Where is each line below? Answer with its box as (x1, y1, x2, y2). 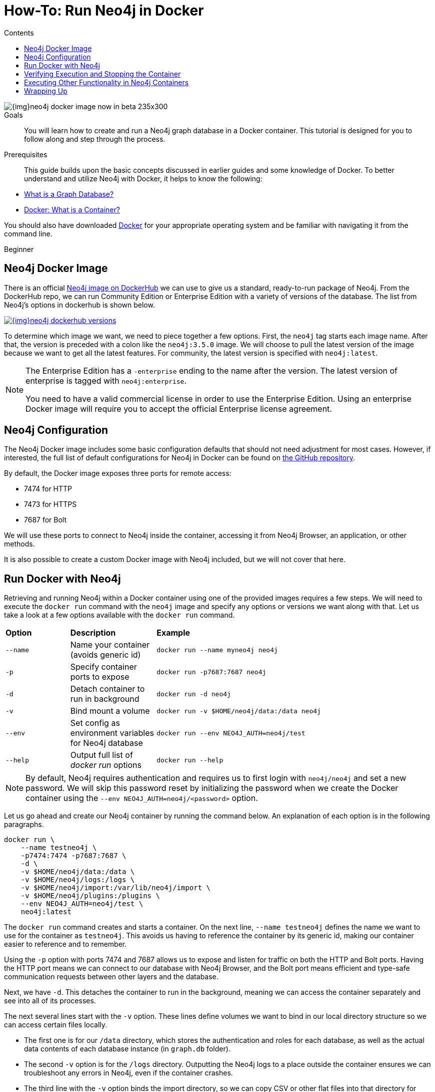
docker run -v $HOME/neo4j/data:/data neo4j (156, 707, 321, 715)
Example (156, 628, 190, 638)
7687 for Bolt (24, 515, 67, 524)
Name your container (70, 640, 150, 650)
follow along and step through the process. (24, 134, 165, 143)
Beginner (4, 244, 34, 253)
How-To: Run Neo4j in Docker (4, 2, 204, 19)
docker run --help (156, 756, 223, 764)
